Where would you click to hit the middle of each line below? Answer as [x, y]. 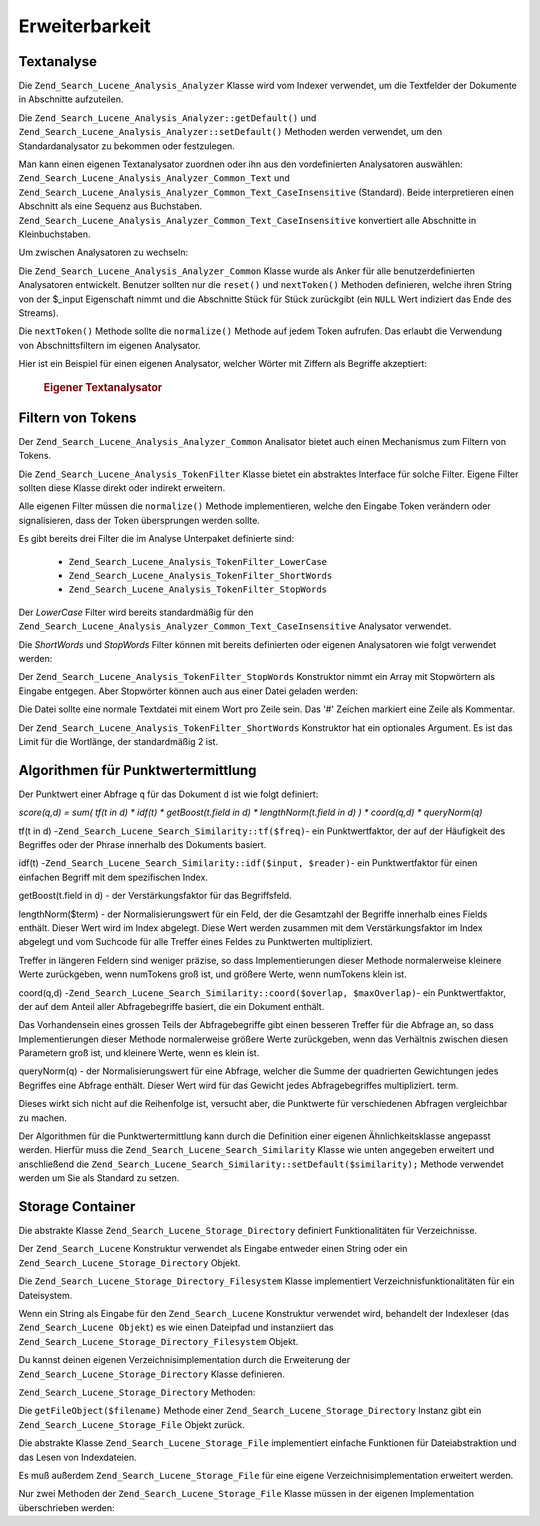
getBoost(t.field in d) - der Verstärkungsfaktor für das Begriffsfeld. [155, 896]
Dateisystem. [45, 1295]
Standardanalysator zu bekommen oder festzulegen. [126, 146]
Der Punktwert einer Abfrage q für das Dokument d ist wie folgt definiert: [168, 794]
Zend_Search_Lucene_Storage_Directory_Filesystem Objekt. [158, 1341]
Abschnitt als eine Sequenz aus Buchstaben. [110, 206]
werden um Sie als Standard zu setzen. [99, 1178]
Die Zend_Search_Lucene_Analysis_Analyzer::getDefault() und [167, 117]
